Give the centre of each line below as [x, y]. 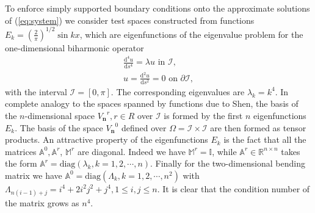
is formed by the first [203, 115]
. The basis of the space [59, 127]
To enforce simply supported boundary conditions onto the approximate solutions [157, 8]
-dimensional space [60, 115]
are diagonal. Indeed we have [131, 151]
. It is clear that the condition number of [234, 188]
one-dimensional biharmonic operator [74, 47]
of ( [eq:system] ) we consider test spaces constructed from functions [130, 20]
